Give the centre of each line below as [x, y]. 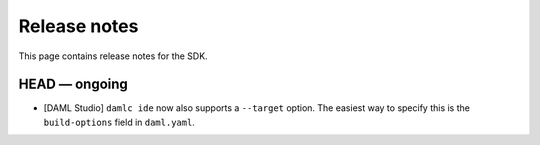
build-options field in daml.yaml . [119, 122]
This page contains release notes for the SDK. [113, 56]
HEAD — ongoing [73, 84]
